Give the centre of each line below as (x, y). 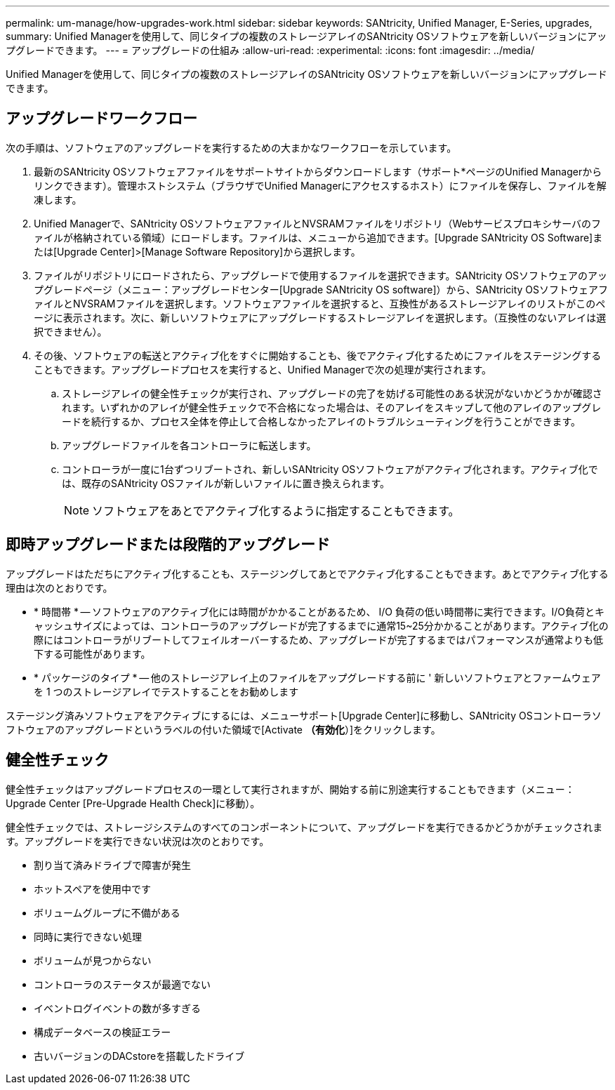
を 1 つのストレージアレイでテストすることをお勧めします (166, 691)
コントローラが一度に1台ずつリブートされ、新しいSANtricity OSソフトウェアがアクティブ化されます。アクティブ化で (330, 469)
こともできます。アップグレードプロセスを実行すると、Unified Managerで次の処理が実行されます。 (263, 369)
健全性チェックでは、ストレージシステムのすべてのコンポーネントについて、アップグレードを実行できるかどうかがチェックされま (304, 827)
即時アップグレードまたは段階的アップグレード (168, 545)
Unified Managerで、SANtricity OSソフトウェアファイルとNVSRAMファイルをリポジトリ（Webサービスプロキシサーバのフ (318, 223)
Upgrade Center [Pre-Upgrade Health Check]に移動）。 (133, 803)
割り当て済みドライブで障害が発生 (112, 865)
